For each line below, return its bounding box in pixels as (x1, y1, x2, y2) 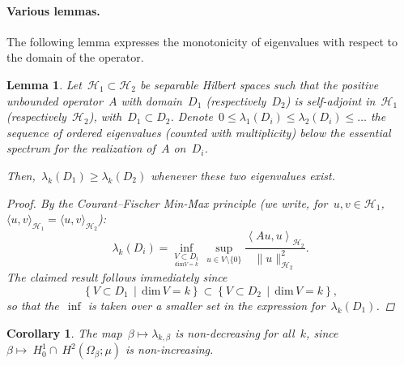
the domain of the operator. (6, 49, 144, 66)
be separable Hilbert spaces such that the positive (139, 75, 379, 93)
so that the (6, 296, 59, 313)
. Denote (170, 108, 213, 125)
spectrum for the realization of (6, 140, 155, 157)
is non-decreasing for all (175, 324, 295, 341)
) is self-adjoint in (285, 92, 376, 109)
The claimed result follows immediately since (6, 269, 228, 286)
